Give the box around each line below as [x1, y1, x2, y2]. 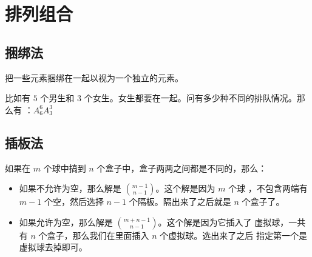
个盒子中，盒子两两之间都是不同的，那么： [97, 161, 267, 174]
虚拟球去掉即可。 [19, 241, 87, 253]
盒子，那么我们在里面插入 [47, 229, 149, 241]
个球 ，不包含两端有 [228, 182, 308, 195]
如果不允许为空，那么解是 [19, 182, 121, 195]
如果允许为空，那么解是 [19, 215, 113, 228]
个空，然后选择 [44, 195, 104, 208]
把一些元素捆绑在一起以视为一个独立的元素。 [5, 71, 183, 84]
